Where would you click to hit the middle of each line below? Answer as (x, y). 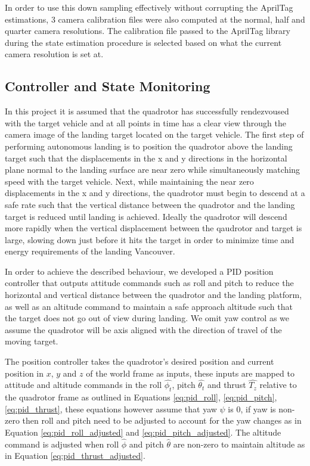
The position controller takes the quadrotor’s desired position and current (139, 361)
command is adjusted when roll (62, 444)
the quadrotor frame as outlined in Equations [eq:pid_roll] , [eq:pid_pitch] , (141, 397)
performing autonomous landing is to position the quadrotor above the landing (149, 146)
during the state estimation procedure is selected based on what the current (143, 42)
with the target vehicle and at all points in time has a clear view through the (145, 122)
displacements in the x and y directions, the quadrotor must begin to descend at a (155, 193)
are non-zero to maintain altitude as (239, 444)
